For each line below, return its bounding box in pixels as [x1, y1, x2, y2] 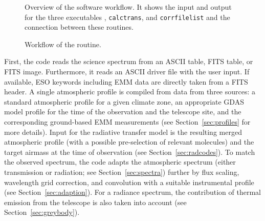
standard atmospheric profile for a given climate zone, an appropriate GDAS [4, 96, 244, 107]
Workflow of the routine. [25, 38, 101, 49]
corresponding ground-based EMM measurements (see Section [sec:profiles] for [4, 116, 251, 127]
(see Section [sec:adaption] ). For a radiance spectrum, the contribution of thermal [4, 187, 261, 197]
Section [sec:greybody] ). [4, 207, 80, 217]
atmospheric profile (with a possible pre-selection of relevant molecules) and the [4, 136, 254, 147]
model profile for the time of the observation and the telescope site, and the [4, 106, 241, 117]
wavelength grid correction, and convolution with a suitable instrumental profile [4, 176, 254, 187]
